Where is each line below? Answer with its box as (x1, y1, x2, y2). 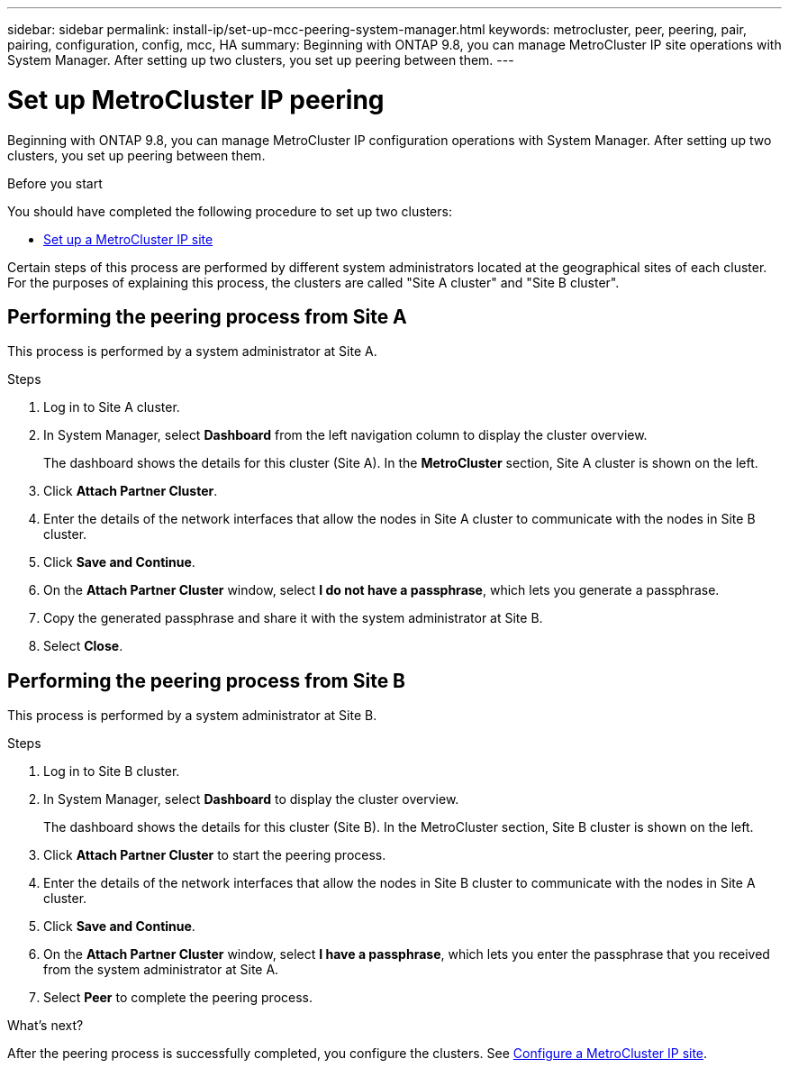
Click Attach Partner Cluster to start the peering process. (43, 847, 386, 863)
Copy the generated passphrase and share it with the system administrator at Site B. (43, 610, 543, 626)
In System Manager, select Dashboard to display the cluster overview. (43, 791, 459, 808)
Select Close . (43, 638, 123, 654)
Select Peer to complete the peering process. (43, 990, 313, 1006)
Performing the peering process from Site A (7, 305, 407, 328)
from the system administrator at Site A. (43, 962, 279, 978)
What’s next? (7, 1018, 84, 1034)
